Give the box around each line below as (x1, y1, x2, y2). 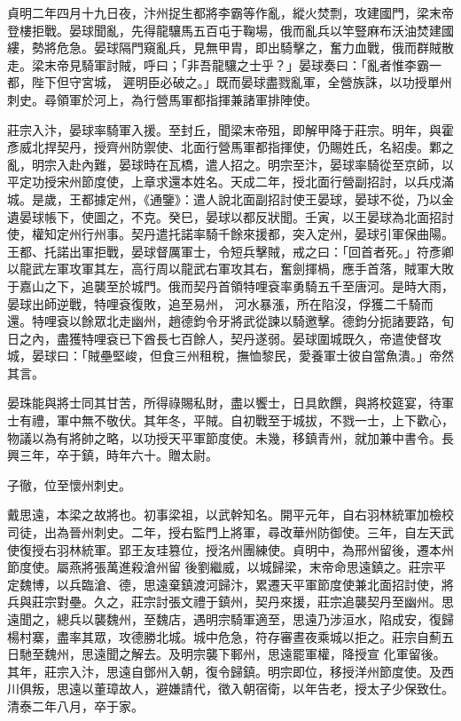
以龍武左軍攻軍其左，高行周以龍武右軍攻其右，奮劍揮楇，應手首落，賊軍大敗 (7, 259, 454, 278)
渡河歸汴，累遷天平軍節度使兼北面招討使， (192, 574, 441, 593)
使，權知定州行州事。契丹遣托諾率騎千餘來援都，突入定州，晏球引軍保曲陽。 (7, 225, 454, 243)
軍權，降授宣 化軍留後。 (304, 645, 446, 663)
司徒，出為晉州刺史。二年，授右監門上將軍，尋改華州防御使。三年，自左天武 (7, 523, 454, 542)
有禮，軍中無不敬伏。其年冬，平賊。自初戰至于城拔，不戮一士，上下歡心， (19, 411, 454, 430)
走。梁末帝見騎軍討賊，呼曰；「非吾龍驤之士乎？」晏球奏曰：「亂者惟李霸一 (7, 55, 441, 74)
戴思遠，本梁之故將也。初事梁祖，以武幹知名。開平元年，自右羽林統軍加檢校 (7, 505, 454, 524)
